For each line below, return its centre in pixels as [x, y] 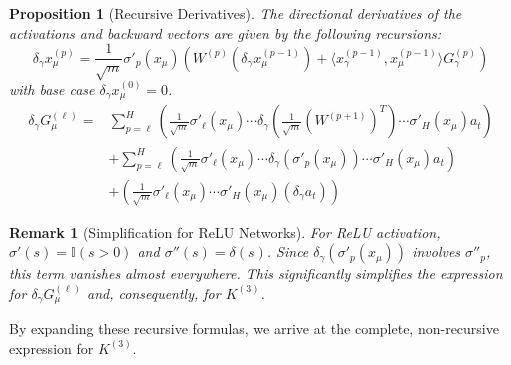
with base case [52, 89]
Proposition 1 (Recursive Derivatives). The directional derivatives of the [235, 13]
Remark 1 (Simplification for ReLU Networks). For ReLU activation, [225, 231]
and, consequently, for [154, 292]
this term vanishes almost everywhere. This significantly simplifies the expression [256, 273]
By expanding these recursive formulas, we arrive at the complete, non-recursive [254, 328]
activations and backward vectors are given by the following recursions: [225, 32]
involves [436, 251]
